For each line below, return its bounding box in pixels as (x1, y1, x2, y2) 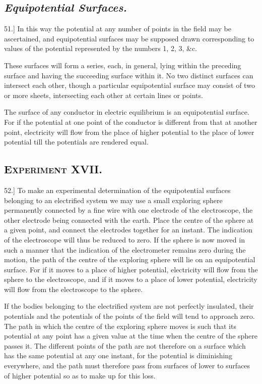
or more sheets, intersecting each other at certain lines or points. (4, 89, 203, 100)
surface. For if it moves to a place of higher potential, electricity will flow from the (4, 264, 258, 274)
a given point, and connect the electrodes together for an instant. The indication (4, 224, 253, 235)
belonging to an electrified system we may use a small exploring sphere (4, 195, 223, 205)
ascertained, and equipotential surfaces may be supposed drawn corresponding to (4, 33, 254, 43)
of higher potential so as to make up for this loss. (4, 370, 156, 380)
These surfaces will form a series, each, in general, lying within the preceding (4, 60, 241, 70)
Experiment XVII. (4, 161, 102, 177)
